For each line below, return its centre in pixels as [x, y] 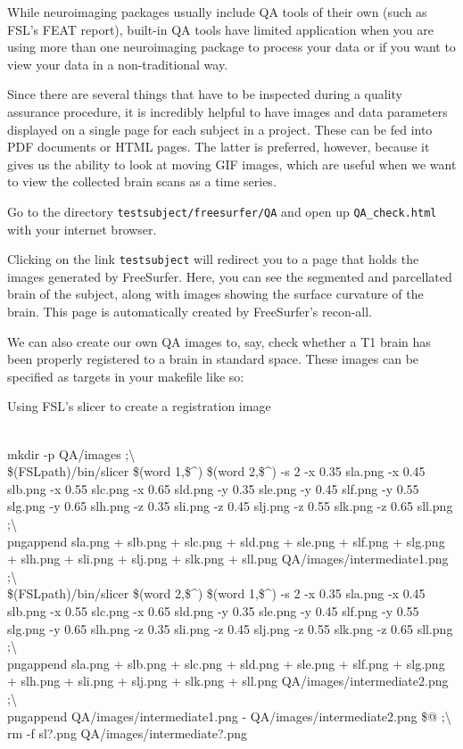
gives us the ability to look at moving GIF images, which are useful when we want [232, 164]
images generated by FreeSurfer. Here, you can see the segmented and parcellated [230, 276]
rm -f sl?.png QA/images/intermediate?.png [127, 733]
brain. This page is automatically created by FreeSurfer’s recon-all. [190, 312]
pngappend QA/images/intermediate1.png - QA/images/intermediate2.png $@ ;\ [229, 716]
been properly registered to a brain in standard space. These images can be [213, 359]
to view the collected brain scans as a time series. [142, 181]
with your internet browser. [82, 229]
